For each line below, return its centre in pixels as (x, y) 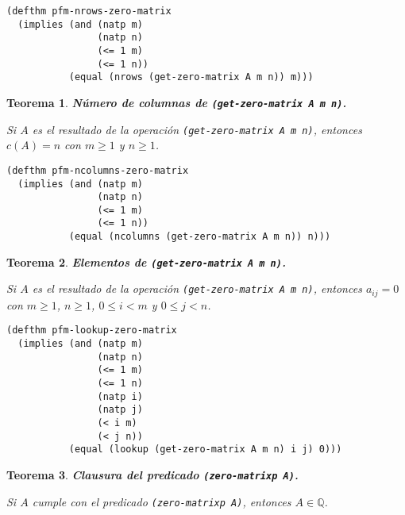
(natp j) (120, 410)
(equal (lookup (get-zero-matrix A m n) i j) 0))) (205, 450)
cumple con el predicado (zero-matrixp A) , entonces (162, 501)
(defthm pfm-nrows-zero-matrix (89, 11)
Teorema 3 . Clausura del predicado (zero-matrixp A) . (152, 475)
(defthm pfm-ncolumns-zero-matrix (98, 170)
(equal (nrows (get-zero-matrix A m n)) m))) (191, 77)
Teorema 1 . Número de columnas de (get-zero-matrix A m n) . (177, 102)
